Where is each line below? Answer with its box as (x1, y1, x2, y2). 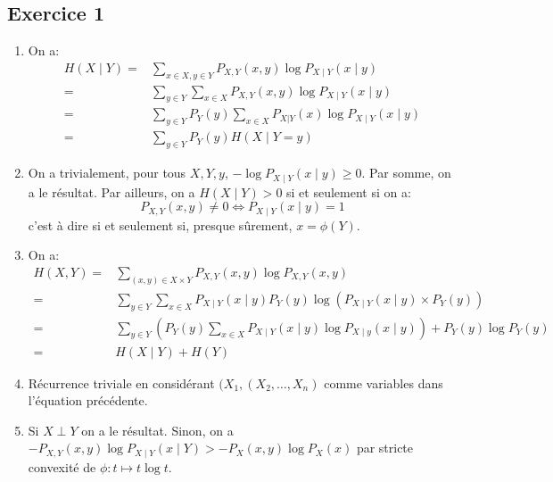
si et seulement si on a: (286, 182, 411, 201)
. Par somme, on (361, 163, 451, 182)
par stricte (356, 438, 414, 457)
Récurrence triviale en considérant (28, 373, 215, 392)
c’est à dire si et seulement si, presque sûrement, (28, 215, 293, 234)
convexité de (28, 457, 96, 476)
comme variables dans (324, 373, 443, 392)
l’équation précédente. (28, 391, 148, 410)
